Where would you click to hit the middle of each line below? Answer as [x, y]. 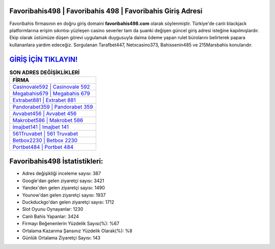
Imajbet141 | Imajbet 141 [40, 127]
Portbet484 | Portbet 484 [43, 147]
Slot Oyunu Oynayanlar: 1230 [53, 209]
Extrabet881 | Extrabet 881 [44, 100]
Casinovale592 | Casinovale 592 [51, 87]
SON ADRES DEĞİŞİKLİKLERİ [45, 72]
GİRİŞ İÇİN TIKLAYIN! [44, 59]
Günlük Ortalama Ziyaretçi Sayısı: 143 [61, 238]
